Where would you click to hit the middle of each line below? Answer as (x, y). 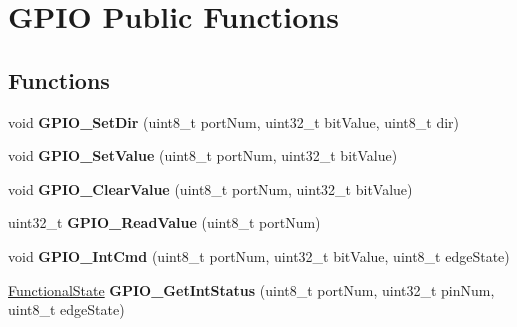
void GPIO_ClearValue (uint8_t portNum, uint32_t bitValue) (210, 188)
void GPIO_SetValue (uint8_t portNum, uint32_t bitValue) (203, 155)
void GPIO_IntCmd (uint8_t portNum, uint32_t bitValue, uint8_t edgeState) (259, 255)
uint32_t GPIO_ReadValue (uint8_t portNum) (164, 222)
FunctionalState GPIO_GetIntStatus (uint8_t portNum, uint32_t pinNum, (251, 289)
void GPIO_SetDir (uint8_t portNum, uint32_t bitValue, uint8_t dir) (234, 121)
